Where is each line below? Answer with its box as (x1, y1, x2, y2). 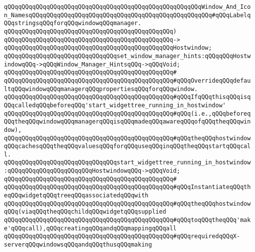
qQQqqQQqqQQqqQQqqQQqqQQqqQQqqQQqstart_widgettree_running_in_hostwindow (4, 159, 251, 166)
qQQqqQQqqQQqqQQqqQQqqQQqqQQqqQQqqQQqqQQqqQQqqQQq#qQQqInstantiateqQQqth (4, 184, 251, 191)
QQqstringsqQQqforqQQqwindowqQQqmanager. (4, 20, 142, 27)
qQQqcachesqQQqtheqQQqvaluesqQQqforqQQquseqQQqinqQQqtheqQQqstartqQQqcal (4, 143, 251, 150)
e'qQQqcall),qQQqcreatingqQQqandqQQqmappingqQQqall (4, 224, 177, 232)
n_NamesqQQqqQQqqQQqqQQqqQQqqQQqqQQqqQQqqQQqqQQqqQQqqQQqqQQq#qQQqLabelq (4, 11, 251, 19)
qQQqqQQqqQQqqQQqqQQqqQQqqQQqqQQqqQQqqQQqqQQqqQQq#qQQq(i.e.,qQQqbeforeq (4, 110, 251, 117)
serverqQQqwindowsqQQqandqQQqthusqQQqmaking (4, 241, 152, 249)
